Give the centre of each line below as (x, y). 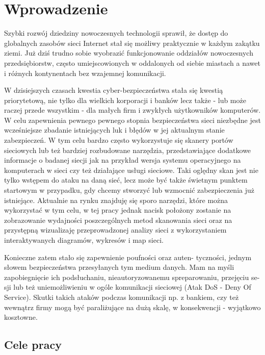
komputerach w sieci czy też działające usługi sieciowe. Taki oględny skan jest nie (131, 170)
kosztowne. (21, 317)
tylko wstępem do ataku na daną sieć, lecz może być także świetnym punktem (126, 180)
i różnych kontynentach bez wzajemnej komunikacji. (85, 73)
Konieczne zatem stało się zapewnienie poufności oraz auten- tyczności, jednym (128, 257)
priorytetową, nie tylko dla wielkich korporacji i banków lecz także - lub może (125, 100)
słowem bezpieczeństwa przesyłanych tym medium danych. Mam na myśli (119, 267)
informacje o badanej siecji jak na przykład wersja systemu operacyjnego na (123, 160)
